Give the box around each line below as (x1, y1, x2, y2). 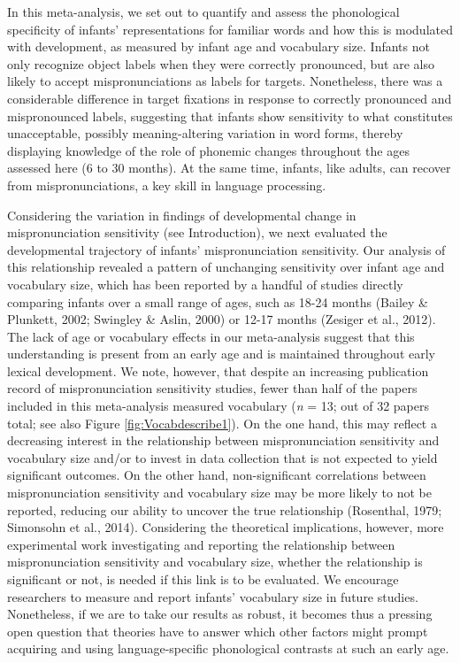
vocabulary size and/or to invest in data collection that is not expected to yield (7, 448, 438, 466)
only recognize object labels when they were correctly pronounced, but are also (7, 54, 434, 73)
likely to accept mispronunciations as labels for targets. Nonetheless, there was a (7, 72, 443, 90)
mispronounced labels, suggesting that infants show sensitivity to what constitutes (7, 106, 453, 125)
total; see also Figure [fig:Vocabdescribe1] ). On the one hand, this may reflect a (7, 413, 437, 432)
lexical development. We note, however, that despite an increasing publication (7, 361, 429, 380)
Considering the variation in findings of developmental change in (7, 205, 356, 224)
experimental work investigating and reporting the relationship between (7, 535, 395, 553)
